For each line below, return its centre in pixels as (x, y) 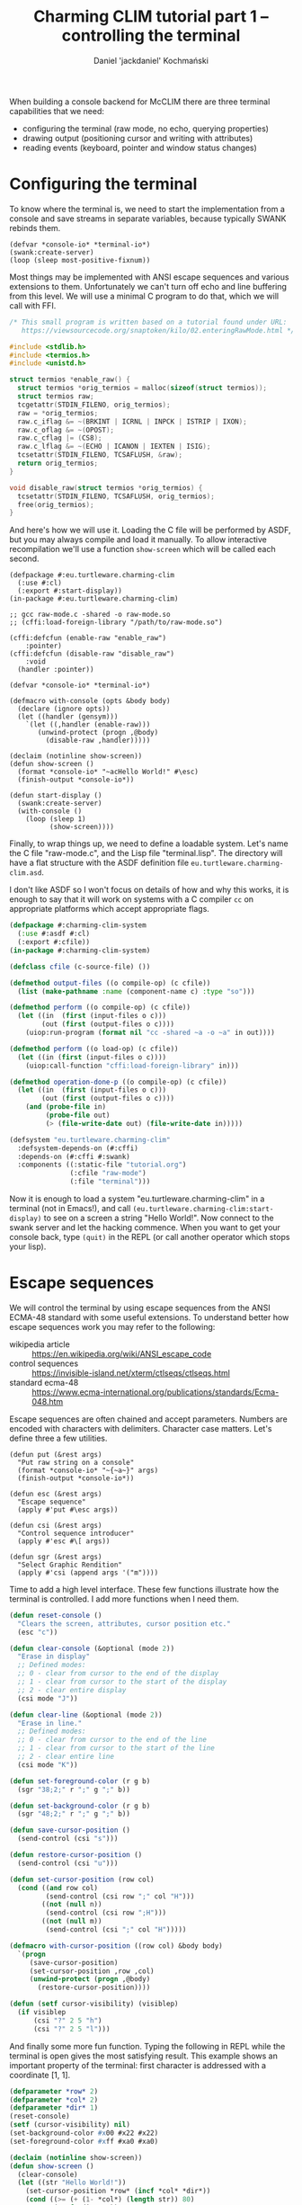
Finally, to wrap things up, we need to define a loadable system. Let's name (149, 844)
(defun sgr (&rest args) (56, 1557)
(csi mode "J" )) (48, 1698)
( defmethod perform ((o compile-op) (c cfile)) (100, 1008)
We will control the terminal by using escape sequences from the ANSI (140, 1308)
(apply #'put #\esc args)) (68, 1509)
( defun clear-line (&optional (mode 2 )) (86, 1715)
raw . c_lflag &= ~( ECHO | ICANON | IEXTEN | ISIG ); (114, 447)
